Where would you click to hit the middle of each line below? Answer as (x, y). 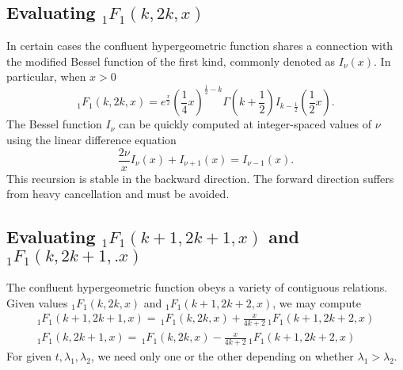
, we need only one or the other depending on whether (222, 355)
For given (29, 355)
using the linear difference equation (91, 139)
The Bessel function (54, 124)
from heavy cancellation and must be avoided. (118, 194)
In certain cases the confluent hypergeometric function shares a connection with (200, 46)
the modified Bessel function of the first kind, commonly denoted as (171, 61)
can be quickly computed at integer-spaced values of (245, 124)
